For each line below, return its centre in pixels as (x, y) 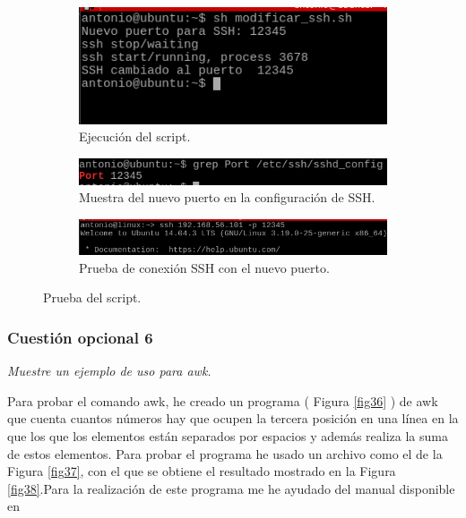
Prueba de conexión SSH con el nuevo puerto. (204, 267)
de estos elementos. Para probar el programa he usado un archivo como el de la (225, 453)
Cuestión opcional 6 (80, 337)
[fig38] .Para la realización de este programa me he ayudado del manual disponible (231, 488)
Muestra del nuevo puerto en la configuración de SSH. (227, 197)
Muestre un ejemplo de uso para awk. (109, 371)
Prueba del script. (92, 297)
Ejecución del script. (135, 136)
